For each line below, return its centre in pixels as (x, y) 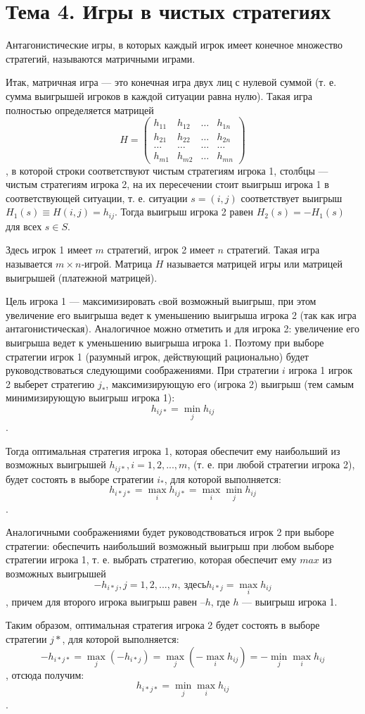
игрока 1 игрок (321, 370)
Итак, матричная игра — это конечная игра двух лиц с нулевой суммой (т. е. (171, 82)
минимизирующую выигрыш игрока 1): (90, 397)
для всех (24, 226)
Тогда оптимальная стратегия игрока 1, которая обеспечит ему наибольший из (173, 450)
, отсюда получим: (45, 674)
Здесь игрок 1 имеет (49, 250)
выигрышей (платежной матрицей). (82, 277)
